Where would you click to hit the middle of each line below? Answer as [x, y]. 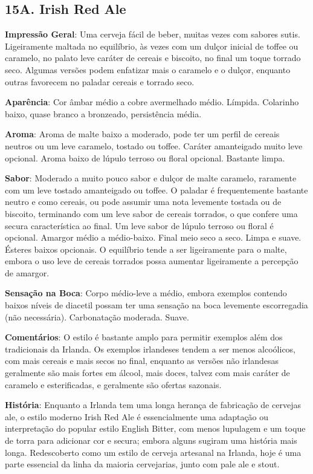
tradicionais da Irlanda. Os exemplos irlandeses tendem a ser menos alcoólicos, [150, 349]
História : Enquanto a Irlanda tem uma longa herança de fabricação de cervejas [153, 405]
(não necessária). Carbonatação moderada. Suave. [97, 317]
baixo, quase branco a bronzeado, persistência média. [103, 113]
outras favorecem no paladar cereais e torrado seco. [100, 81]
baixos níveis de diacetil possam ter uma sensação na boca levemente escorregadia [156, 305]
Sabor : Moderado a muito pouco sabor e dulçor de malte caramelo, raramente [151, 178]
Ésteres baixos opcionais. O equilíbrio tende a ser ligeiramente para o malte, [146, 249]
